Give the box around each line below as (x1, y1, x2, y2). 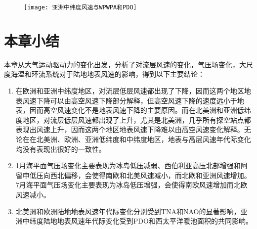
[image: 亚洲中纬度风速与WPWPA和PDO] (24, 4, 137, 11)
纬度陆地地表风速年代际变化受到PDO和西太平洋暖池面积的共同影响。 (29, 216, 253, 226)
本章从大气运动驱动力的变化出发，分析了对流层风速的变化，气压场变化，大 (4, 59, 246, 69)
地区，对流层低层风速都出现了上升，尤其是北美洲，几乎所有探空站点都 (22, 114, 251, 125)
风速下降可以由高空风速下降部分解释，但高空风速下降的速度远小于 (22, 95, 237, 105)
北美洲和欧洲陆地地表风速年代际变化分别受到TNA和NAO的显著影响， (15, 206, 241, 216)
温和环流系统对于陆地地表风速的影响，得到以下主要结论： (17, 69, 205, 79)
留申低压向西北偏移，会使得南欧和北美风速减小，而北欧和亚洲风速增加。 (15, 170, 251, 180)
